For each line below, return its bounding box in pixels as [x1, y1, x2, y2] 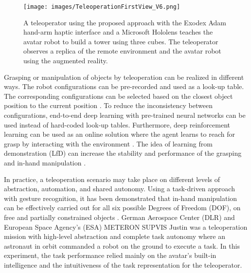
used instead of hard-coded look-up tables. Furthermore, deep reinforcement [4, 119, 231, 129]
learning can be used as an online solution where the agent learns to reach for [4, 129, 235, 139]
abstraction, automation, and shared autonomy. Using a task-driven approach [4, 183, 235, 194]
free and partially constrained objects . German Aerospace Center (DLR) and [4, 212, 235, 222]
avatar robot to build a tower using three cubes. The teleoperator [23, 36, 218, 46]
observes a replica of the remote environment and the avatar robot [23, 46, 221, 56]
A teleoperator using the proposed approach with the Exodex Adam [23, 17, 227, 27]
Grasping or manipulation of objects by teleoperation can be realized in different [4, 72, 244, 82]
